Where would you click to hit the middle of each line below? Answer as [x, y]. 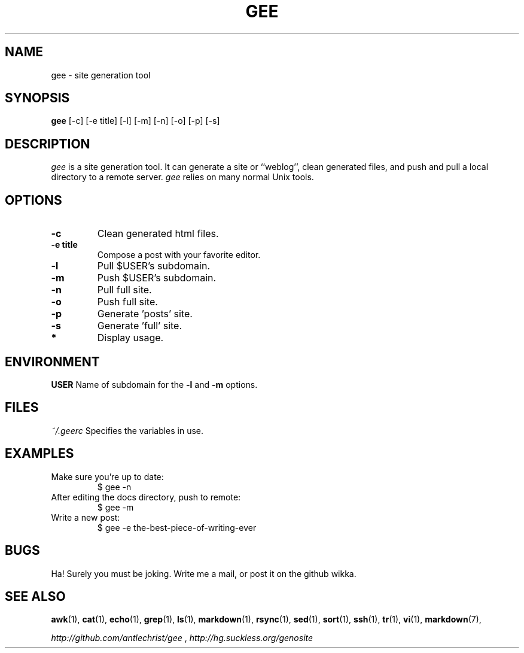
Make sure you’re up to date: [107, 476]
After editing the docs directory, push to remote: [146, 497]
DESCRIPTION [48, 144]
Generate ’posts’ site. [145, 314]
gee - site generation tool [101, 75]
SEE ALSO [35, 596]
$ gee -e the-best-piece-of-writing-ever [177, 527]
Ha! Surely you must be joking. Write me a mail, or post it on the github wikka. [204, 573]
